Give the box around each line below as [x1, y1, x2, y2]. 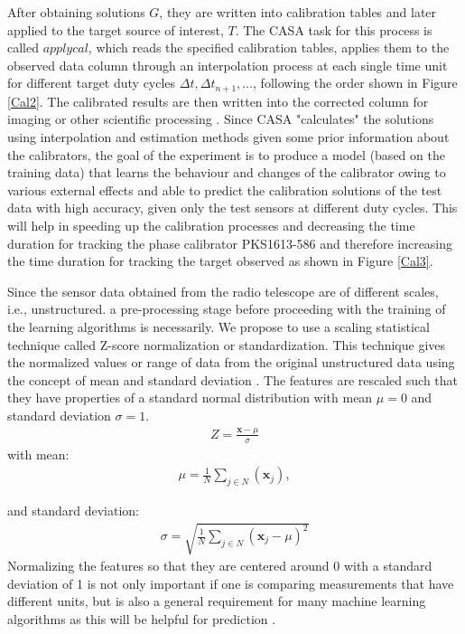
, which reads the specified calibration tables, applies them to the [88, 38, 450, 57]
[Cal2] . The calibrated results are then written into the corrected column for [7, 91, 429, 110]
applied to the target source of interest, [7, 20, 224, 39]
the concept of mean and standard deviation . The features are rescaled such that [7, 370, 459, 389]
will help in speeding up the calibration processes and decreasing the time [7, 215, 415, 234]
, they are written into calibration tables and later [159, 3, 437, 21]
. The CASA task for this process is [235, 20, 432, 39]
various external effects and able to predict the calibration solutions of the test [7, 180, 442, 199]
